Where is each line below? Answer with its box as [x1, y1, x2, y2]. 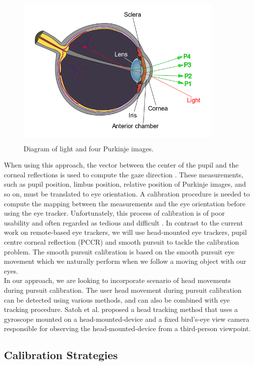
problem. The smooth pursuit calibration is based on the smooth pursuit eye [4, 246, 234, 256]
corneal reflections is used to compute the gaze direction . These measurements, [4, 169, 244, 179]
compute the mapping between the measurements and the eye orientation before [4, 198, 246, 208]
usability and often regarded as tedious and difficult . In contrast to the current [4, 217, 243, 227]
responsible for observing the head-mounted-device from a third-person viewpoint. [4, 323, 251, 334]
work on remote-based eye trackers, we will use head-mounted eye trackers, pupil [4, 227, 247, 237]
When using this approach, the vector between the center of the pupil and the [4, 160, 239, 170]
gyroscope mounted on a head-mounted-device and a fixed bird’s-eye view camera [4, 313, 250, 324]
